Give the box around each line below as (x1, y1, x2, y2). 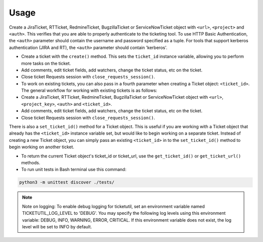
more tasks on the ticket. (21, 60, 71, 66)
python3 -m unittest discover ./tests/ (19, 180, 114, 185)
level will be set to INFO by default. (22, 224, 92, 229)
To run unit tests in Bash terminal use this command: (21, 167, 127, 173)
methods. (21, 159, 40, 165)
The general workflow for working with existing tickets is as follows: (21, 87, 158, 93)
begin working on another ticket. (9, 144, 75, 150)
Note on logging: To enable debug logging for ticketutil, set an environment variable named (22, 203, 205, 209)
